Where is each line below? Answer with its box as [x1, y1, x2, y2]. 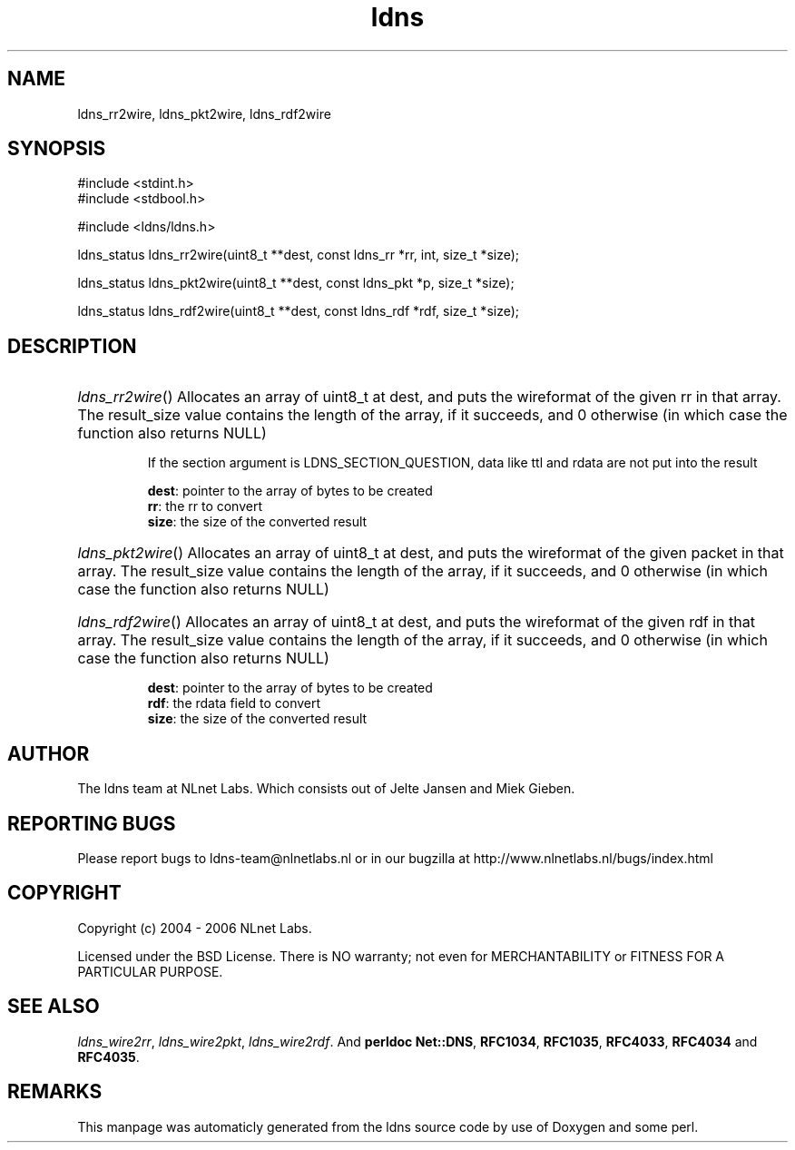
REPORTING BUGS [7, 811, 176, 835]
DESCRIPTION [7, 334, 137, 358]
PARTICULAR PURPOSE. [77, 963, 223, 979]
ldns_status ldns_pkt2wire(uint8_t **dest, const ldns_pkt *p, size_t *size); [77, 275, 515, 291]
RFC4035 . [77, 1048, 140, 1065]
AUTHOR [7, 742, 90, 765]
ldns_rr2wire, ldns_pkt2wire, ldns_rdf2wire [77, 105, 331, 122]
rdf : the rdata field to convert [147, 695, 321, 712]
